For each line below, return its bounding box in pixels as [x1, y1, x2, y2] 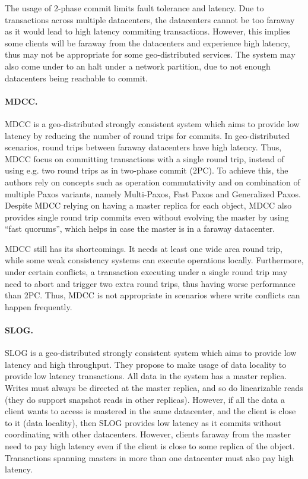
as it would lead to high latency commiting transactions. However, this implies [5, 25, 290, 37]
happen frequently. [5, 300, 72, 313]
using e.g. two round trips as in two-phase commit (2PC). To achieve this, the [5, 164, 288, 177]
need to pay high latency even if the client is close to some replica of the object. [5, 440, 295, 452]
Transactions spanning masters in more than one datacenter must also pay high [5, 451, 294, 464]
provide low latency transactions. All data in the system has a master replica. [5, 370, 287, 382]
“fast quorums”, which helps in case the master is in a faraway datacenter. [5, 222, 275, 235]
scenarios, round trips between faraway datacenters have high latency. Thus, [5, 141, 282, 153]
